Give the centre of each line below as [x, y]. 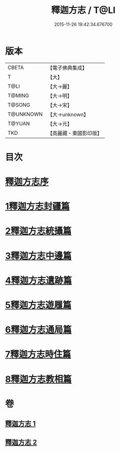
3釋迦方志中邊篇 [38, 256]
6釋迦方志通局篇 [38, 330]
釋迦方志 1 [21, 424]
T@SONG [19, 105]
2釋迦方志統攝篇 [38, 231]
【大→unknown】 [68, 114]
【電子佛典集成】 [67, 68]
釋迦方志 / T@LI [83, 10]
